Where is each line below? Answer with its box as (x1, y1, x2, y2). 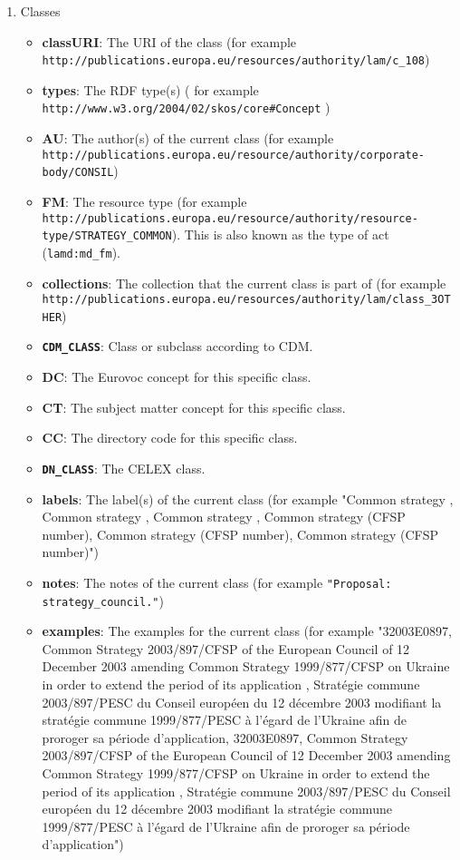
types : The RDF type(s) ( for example (42, 80, 259, 99)
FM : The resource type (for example (42, 192, 247, 210)
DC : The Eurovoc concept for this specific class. (42, 367, 311, 386)
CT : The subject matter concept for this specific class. (42, 397, 346, 416)
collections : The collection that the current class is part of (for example (42, 273, 446, 292)
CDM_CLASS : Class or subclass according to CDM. (42, 337, 313, 356)
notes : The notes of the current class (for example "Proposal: (42, 572, 392, 591)
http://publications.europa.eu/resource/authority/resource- (42, 211, 418, 225)
